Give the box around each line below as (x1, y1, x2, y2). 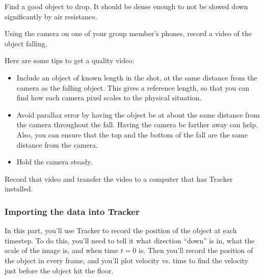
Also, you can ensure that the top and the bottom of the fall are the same (16, 129, 248, 139)
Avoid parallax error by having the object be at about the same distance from (16, 109, 260, 120)
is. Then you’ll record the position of (139, 245, 253, 256)
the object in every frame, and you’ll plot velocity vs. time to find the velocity (5, 255, 249, 265)
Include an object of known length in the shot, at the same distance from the (16, 72, 257, 82)
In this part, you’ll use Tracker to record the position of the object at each (5, 225, 237, 236)
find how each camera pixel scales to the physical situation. (16, 92, 202, 103)
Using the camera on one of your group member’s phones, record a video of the (5, 28, 252, 39)
